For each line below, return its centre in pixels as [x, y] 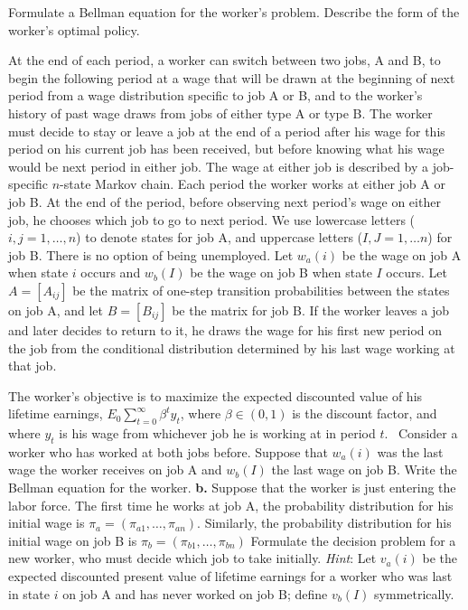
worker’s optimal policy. [74, 29]
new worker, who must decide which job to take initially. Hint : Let [192, 558]
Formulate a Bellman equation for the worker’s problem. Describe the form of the [234, 12]
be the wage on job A [402, 254]
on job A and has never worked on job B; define [195, 593]
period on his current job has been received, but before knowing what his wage [226, 149]
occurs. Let [417, 272]
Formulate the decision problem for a [353, 540]
